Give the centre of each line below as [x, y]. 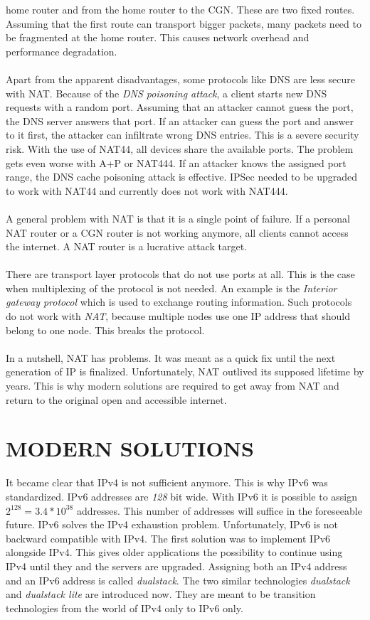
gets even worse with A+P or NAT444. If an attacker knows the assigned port [176, 162]
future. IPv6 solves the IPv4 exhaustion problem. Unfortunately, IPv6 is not [172, 524]
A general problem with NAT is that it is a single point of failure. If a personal [178, 218]
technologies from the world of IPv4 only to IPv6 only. [125, 608]
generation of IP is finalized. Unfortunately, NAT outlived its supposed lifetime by [185, 372]
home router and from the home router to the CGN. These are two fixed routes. [180, 9]
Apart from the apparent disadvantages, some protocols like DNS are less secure [180, 79]
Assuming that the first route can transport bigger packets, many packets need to [184, 23]
